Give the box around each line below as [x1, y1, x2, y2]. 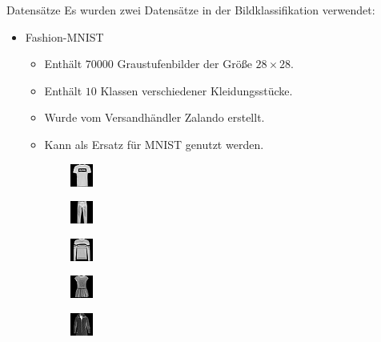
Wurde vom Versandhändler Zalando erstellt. [44, 109, 265, 126]
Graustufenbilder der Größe [117, 55, 252, 72]
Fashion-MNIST [25, 28, 104, 45]
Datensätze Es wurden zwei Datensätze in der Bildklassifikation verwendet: [6, 2, 375, 18]
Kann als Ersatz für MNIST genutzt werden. [44, 135, 264, 152]
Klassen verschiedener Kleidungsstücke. [100, 82, 293, 99]
